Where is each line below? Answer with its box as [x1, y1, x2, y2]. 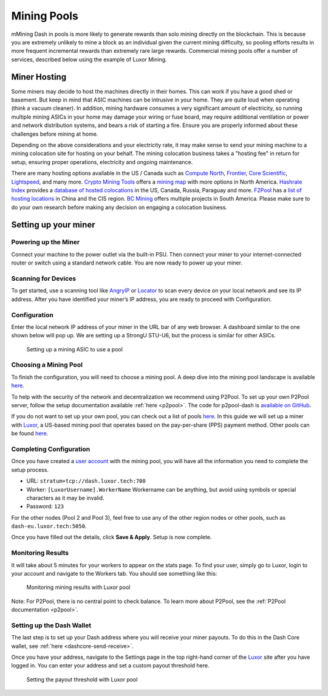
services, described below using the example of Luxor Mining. [11, 55, 167, 63]
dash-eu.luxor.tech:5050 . [11, 523, 87, 530]
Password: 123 [26, 503, 64, 510]
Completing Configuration [11, 444, 91, 453]
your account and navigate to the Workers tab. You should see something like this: [11, 570, 217, 577]
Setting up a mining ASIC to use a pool [26, 345, 123, 353]
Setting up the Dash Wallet [11, 621, 91, 629]
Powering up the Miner [11, 238, 80, 246]
